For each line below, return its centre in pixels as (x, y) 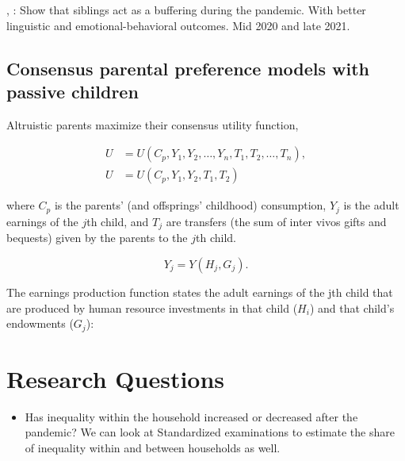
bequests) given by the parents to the (97, 238)
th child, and (118, 221)
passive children (73, 91)
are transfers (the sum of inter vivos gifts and (276, 221)
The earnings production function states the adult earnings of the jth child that (200, 292)
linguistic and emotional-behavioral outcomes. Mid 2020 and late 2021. (178, 25)
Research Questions (116, 378)
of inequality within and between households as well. (153, 447)
